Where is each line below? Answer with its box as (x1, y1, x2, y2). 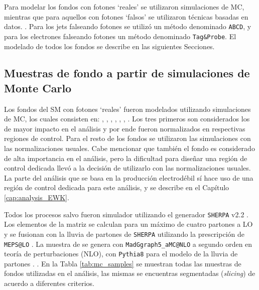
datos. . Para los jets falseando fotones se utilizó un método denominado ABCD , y (4, 21, 251, 32)
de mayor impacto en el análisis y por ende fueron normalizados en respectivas (4, 123, 245, 133)
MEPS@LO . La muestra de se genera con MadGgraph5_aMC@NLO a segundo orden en (4, 238, 252, 249)
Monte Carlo (4, 80, 72, 95)
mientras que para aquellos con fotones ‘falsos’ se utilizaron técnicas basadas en (4, 11, 248, 22)
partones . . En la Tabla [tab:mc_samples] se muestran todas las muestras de (4, 258, 241, 268)
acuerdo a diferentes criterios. (4, 278, 94, 288)
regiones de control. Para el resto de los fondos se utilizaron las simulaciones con (4, 133, 251, 143)
